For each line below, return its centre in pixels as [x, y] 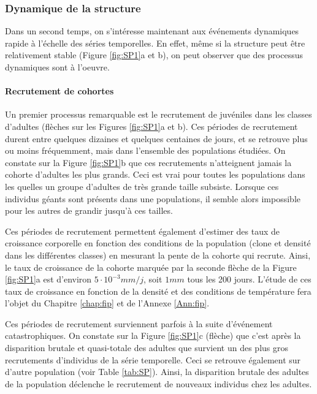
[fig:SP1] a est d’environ [48, 279]
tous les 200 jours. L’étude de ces [249, 279]
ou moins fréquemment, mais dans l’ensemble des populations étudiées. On [145, 150]
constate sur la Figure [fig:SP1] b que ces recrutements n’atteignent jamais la [148, 162]
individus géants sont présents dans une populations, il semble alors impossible [153, 198]
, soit [153, 279]
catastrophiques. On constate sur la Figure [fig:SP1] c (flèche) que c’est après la [153, 335]
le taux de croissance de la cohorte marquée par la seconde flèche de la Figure [151, 267]
